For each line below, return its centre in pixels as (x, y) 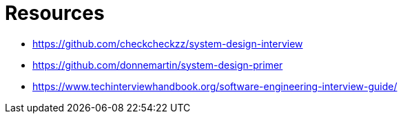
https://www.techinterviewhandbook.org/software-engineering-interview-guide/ (215, 86)
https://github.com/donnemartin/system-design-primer (158, 65)
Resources (55, 13)
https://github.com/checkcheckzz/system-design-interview (168, 43)
